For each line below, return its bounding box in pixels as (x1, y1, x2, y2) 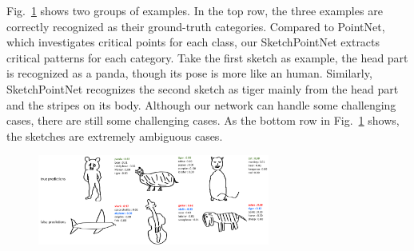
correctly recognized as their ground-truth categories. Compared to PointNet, (6, 18, 385, 34)
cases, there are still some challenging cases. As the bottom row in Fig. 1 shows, (6, 112, 400, 129)
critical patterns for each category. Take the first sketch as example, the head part (6, 49, 408, 66)
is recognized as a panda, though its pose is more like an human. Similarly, (6, 65, 372, 82)
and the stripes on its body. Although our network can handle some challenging (6, 96, 396, 113)
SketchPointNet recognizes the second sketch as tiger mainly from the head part (6, 80, 399, 97)
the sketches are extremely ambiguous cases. (6, 127, 223, 144)
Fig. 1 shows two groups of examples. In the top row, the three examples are (6, 2, 383, 18)
